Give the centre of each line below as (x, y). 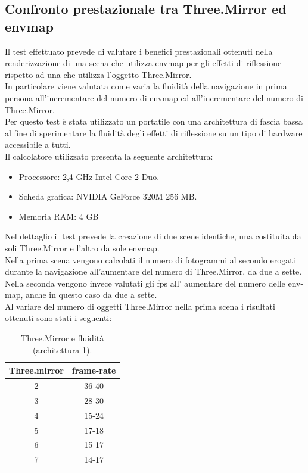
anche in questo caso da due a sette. (91, 295)
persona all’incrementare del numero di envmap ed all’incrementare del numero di (154, 97)
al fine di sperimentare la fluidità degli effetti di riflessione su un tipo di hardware (154, 133)
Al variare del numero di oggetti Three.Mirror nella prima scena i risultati (140, 306)
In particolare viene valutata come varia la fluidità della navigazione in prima (146, 86)
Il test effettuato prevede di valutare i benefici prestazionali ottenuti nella (139, 51)
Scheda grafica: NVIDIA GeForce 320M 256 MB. (108, 196)
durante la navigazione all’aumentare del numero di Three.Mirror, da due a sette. (153, 271)
